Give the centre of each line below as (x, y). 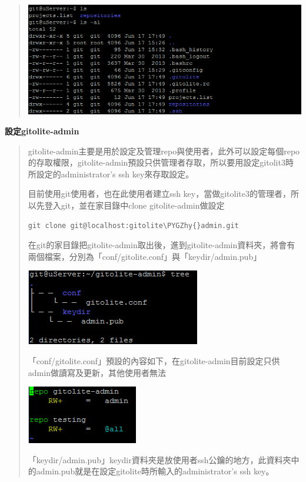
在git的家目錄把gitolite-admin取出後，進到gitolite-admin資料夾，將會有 (162, 245)
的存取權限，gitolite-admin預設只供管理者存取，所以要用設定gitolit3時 (161, 162)
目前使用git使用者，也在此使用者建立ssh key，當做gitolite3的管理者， (159, 194)
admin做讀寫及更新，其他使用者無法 (97, 372)
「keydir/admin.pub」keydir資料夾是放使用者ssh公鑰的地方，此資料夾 (159, 459)
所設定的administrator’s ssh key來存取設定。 (111, 174)
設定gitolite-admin (42, 131)
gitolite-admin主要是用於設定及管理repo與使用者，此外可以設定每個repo (164, 151)
